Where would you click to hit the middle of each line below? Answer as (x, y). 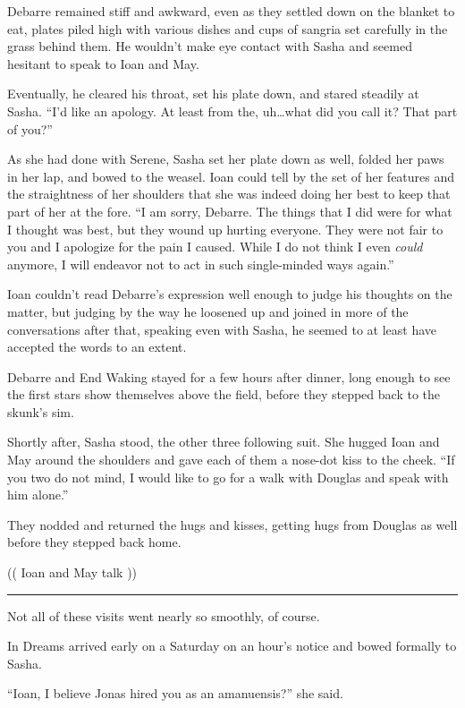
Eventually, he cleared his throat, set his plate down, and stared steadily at (213, 94)
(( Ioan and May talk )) (72, 572)
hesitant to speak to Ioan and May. (103, 63)
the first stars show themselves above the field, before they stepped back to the (224, 394)
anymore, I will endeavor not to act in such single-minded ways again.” (201, 264)
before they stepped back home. (94, 542)
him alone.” (38, 495)
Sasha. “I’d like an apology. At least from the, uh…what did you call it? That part (232, 111)
